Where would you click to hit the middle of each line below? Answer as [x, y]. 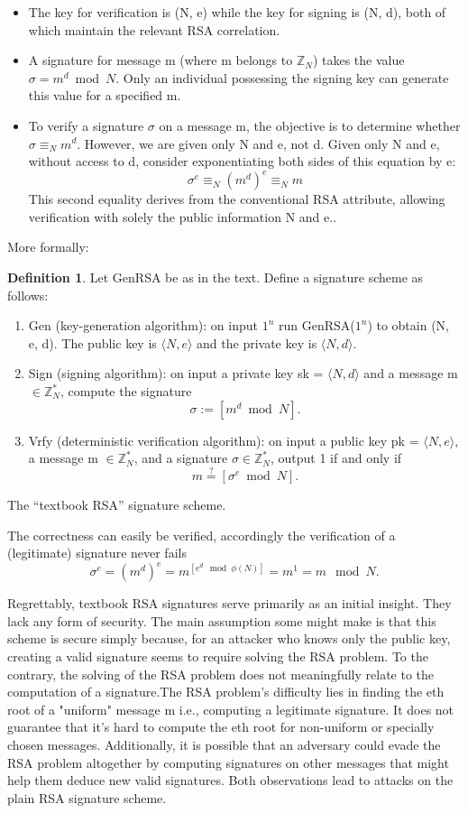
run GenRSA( [317, 325]
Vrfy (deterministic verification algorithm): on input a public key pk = [224, 440]
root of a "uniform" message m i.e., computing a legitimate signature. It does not [231, 709]
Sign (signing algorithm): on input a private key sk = [176, 373]
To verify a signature [86, 125]
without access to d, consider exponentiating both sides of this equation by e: [242, 161]
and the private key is [257, 342]
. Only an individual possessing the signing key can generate [282, 77]
